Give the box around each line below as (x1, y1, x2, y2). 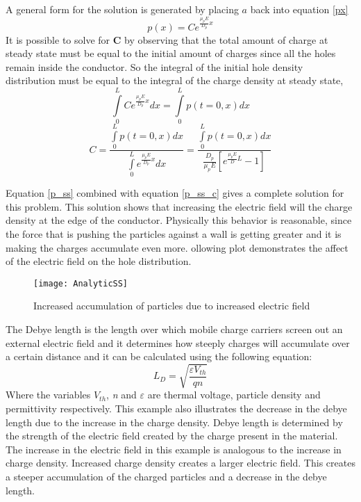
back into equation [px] (250, 2, 349, 16)
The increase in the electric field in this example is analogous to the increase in (6, 442, 342, 456)
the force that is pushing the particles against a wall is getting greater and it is (6, 227, 342, 241)
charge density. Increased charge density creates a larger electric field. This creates (6, 455, 355, 470)
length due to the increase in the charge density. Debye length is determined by (6, 414, 343, 429)
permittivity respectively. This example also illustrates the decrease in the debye (6, 400, 347, 415)
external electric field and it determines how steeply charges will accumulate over (6, 335, 350, 350)
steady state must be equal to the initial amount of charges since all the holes (6, 46, 336, 60)
